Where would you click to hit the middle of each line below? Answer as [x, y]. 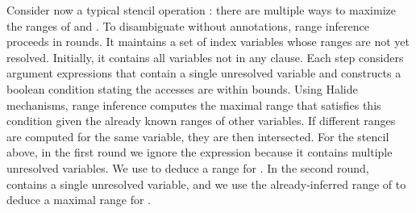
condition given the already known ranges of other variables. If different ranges [201, 121]
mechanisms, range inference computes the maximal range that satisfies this [194, 104]
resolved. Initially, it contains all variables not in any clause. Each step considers [205, 57]
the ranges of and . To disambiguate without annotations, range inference [188, 25]
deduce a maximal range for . [79, 200]
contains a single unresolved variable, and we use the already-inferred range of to [206, 184]
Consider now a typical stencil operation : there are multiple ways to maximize [201, 10]
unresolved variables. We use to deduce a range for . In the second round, [188, 167]
